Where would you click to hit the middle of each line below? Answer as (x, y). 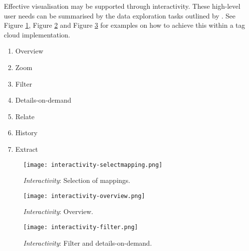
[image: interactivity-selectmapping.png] (93, 165)
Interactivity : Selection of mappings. (77, 180)
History (26, 133)
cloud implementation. (37, 34)
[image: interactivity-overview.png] (84, 196)
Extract (27, 149)
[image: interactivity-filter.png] (81, 227)
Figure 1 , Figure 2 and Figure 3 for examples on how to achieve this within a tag (124, 25)
